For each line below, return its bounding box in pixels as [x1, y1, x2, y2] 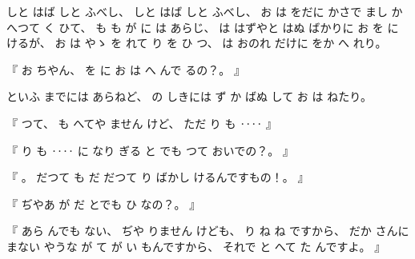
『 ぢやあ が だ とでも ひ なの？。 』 [6, 195, 201, 212]
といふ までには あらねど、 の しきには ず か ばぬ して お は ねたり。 [6, 88, 372, 105]
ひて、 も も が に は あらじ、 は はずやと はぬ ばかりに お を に [58, 18, 399, 35]
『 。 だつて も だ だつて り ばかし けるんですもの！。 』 [6, 169, 309, 185]
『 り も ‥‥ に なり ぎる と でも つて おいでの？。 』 [6, 141, 294, 158]
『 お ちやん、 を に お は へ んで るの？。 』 [6, 61, 245, 78]
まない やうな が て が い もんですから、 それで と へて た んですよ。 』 [6, 237, 386, 254]
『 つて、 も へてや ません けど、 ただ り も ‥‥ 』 [6, 114, 277, 131]
